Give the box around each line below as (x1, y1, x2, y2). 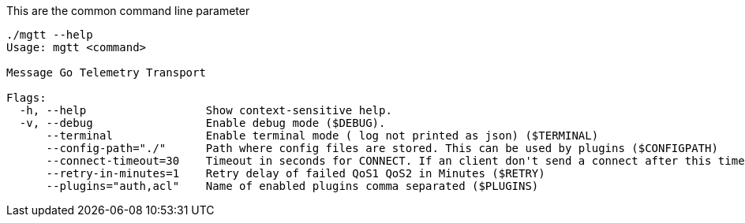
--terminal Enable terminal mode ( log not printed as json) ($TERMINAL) (46, 129, 599, 142)
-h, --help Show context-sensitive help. (19, 104, 392, 117)
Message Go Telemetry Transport (6, 66, 206, 79)
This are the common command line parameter (6, 4, 250, 17)
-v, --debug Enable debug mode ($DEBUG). (19, 117, 386, 129)
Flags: (6, 91, 47, 104)
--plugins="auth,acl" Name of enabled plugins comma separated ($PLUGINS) (46, 180, 539, 192)
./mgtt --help (6, 28, 93, 41)
